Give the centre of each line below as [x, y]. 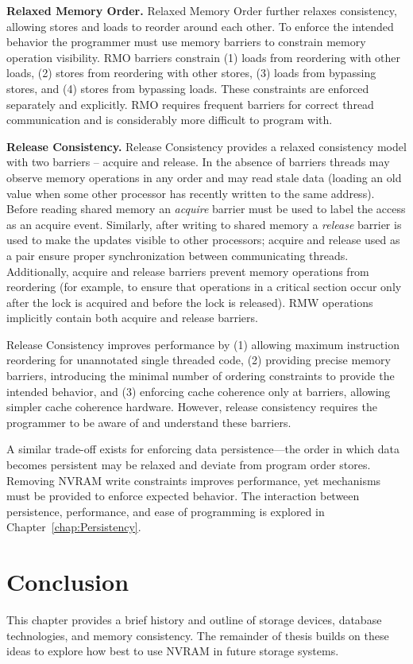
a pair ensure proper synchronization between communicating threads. [178, 255]
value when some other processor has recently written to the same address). [191, 193]
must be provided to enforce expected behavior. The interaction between [183, 496]
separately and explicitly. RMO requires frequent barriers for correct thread [190, 104]
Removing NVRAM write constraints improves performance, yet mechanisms [194, 480]
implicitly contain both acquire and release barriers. [132, 318]
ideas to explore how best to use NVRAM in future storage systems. [173, 651]
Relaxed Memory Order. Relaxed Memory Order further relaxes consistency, [202, 10]
